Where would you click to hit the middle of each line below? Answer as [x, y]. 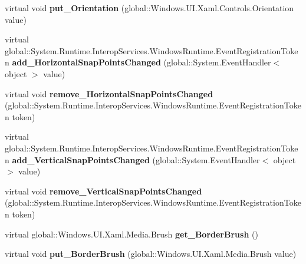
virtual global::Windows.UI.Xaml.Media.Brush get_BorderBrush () [131, 234]
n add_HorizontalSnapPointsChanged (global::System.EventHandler [138, 62]
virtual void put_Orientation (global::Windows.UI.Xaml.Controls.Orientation [149, 8]
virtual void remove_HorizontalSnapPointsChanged [109, 93]
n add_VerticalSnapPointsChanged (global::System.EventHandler [132, 159]
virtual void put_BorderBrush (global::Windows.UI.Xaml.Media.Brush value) [151, 254]
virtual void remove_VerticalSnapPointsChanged [103, 191]
